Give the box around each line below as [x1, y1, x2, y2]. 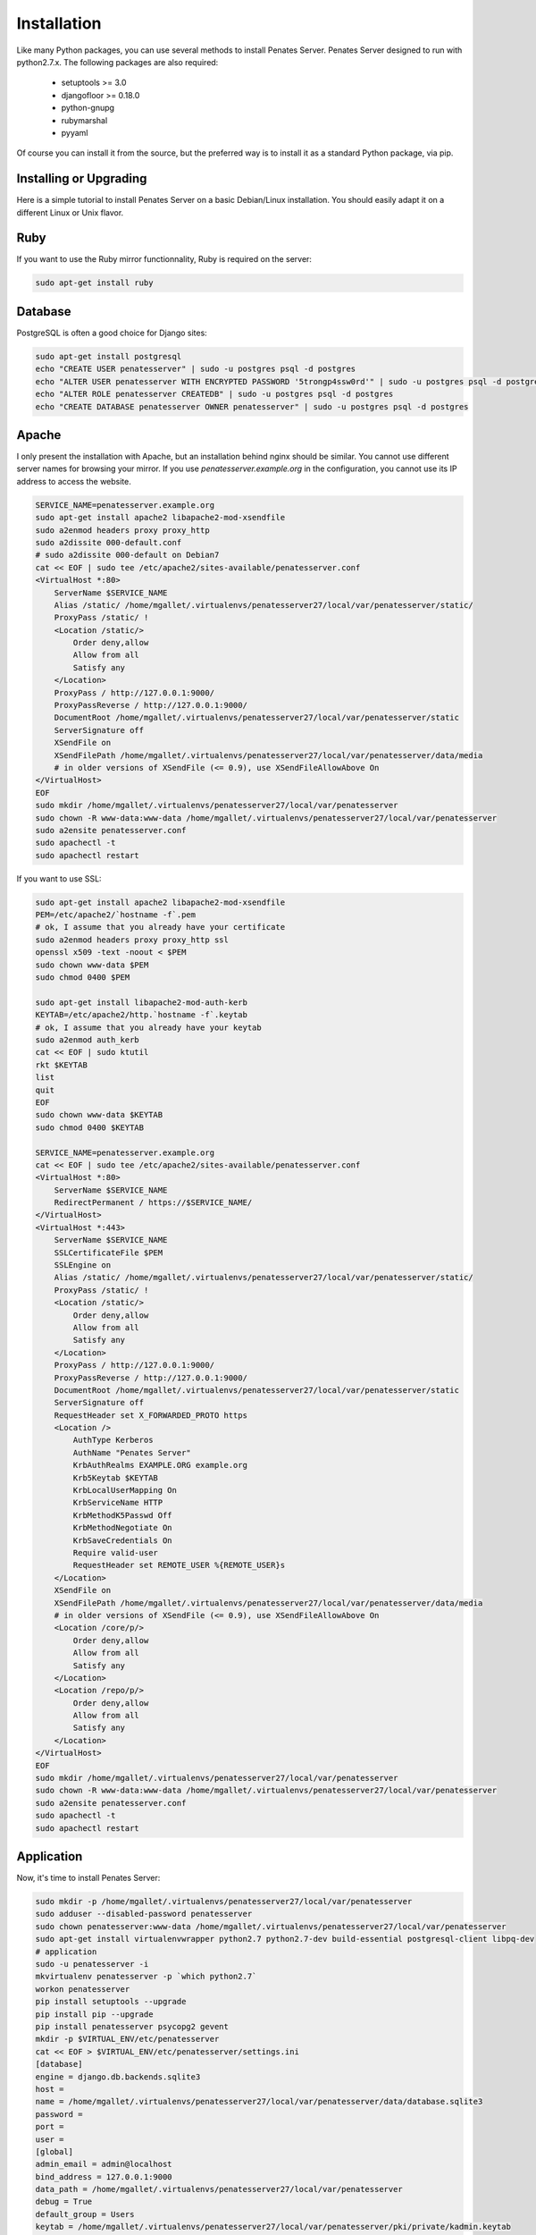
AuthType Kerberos [72, 1435, 154, 1446]
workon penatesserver [35, 1984, 130, 1994]
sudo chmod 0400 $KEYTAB [35, 1122, 145, 1133]
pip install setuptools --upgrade [35, 1996, 187, 2007]
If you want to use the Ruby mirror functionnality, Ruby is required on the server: [16, 254, 313, 265]
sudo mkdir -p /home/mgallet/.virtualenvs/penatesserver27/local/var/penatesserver [35, 1896, 413, 1907]
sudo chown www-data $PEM [35, 959, 149, 970]
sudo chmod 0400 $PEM [35, 973, 130, 983]
